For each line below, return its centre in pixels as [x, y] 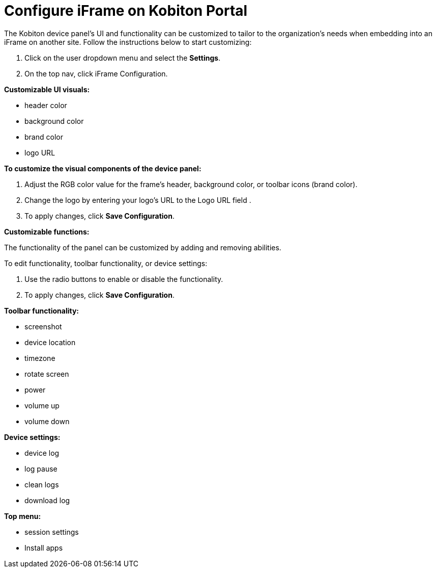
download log [47, 500]
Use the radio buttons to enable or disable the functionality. [124, 279]
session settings [52, 532]
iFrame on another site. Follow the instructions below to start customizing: [128, 42]
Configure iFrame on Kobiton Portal [126, 11]
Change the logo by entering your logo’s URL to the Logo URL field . [138, 200]
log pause [41, 469]
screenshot [43, 326]
